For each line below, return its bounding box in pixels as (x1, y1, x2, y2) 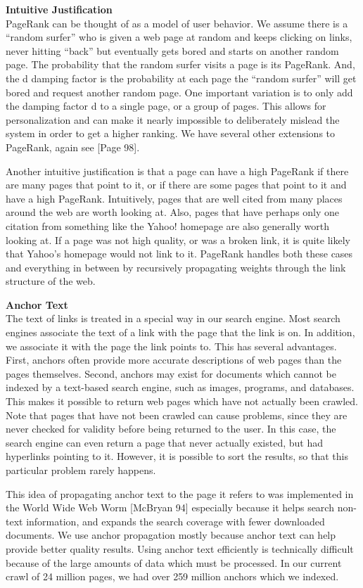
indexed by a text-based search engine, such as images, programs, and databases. (6, 380, 355, 395)
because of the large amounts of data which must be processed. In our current (6, 555, 342, 570)
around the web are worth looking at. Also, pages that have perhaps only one (6, 205, 340, 219)
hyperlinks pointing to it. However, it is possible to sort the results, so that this (6, 449, 348, 464)
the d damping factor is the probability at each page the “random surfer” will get (6, 70, 357, 85)
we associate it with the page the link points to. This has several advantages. (6, 338, 337, 353)
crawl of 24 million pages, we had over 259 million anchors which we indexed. (6, 569, 339, 584)
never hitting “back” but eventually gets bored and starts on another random (6, 43, 339, 58)
